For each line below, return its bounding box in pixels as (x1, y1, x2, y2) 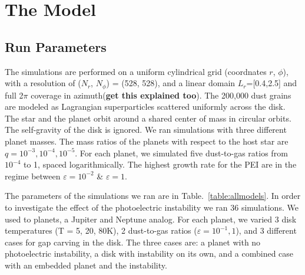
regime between (5, 169, 61, 182)
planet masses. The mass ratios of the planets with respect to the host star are (5, 135, 289, 147)
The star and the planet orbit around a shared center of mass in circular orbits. (5, 112, 291, 124)
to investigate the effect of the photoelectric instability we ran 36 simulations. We (5, 201, 299, 213)
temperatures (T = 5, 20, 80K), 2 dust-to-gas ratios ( (5, 224, 197, 237)
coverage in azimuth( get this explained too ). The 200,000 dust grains (31, 89, 291, 101)
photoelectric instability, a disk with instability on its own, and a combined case (5, 247, 294, 260)
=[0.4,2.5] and (246, 77, 297, 89)
